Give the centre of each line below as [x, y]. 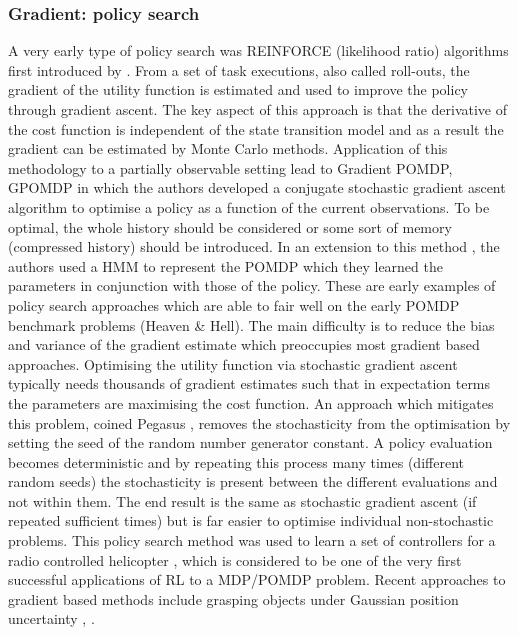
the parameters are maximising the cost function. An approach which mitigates [251, 402]
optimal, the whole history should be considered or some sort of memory [230, 226]
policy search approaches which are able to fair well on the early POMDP [234, 304]
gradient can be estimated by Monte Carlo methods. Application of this [228, 148]
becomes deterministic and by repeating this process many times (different [236, 461]
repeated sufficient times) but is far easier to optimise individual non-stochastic [251, 520]
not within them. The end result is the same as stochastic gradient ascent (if [242, 500]
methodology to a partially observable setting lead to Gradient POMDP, [230, 167]
